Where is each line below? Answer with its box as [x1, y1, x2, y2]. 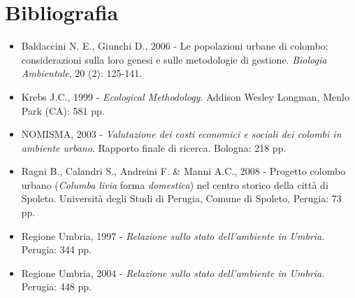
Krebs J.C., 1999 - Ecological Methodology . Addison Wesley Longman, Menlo [21, 89, 349, 104]
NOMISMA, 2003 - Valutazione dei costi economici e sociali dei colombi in [21, 127, 342, 141]
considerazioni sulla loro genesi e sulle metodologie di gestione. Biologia [21, 52, 327, 66]
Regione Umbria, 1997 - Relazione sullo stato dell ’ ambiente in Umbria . [21, 228, 325, 243]
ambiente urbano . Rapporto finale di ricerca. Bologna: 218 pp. [21, 140, 287, 155]
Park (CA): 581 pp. [21, 103, 105, 118]
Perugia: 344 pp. [21, 242, 92, 257]
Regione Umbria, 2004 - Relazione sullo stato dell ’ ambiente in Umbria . [21, 265, 325, 280]
